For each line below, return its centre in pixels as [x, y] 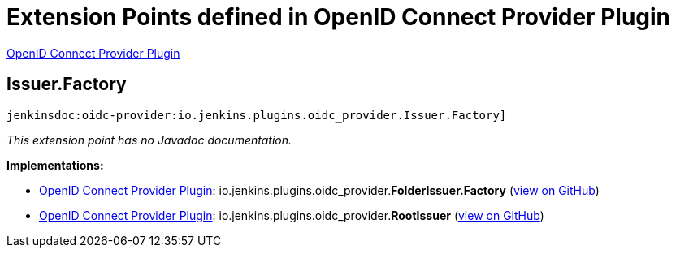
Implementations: [55, 165]
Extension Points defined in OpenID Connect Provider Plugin [339, 17]
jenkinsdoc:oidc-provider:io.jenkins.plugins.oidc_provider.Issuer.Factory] [257, 115]
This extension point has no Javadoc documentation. [149, 140]
